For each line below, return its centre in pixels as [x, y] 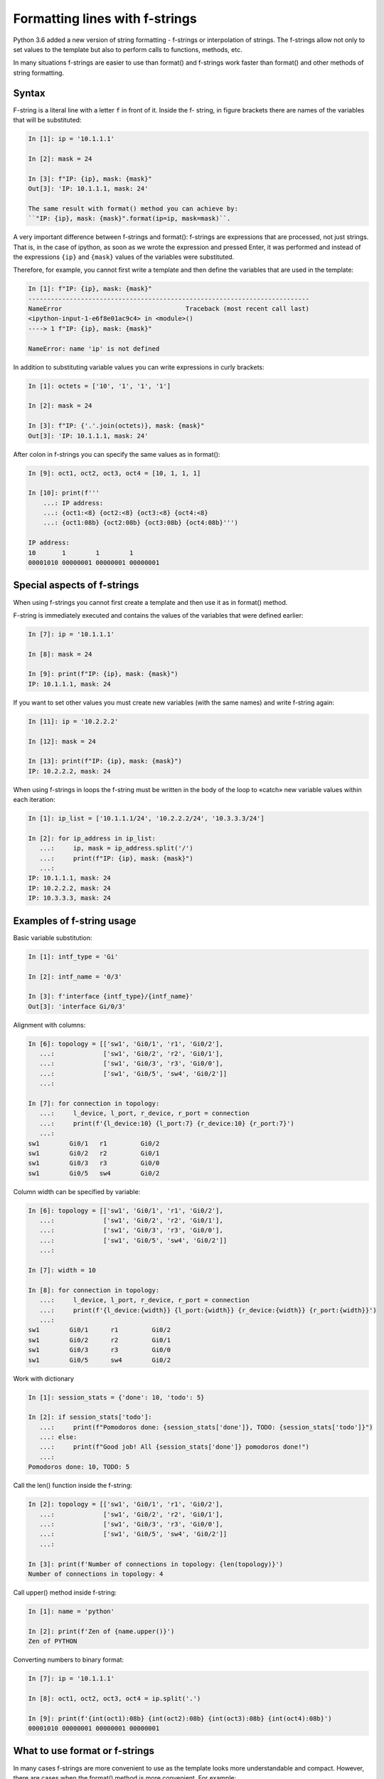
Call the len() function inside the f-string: [73, 1485]
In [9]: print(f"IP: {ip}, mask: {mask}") [103, 674]
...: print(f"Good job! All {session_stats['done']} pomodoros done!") [174, 1447]
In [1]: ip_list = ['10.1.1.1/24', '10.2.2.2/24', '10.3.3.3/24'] [146, 819]
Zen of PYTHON [53, 1641]
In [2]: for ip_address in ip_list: [92, 838]
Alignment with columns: [49, 1025]
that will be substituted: [47, 120]
